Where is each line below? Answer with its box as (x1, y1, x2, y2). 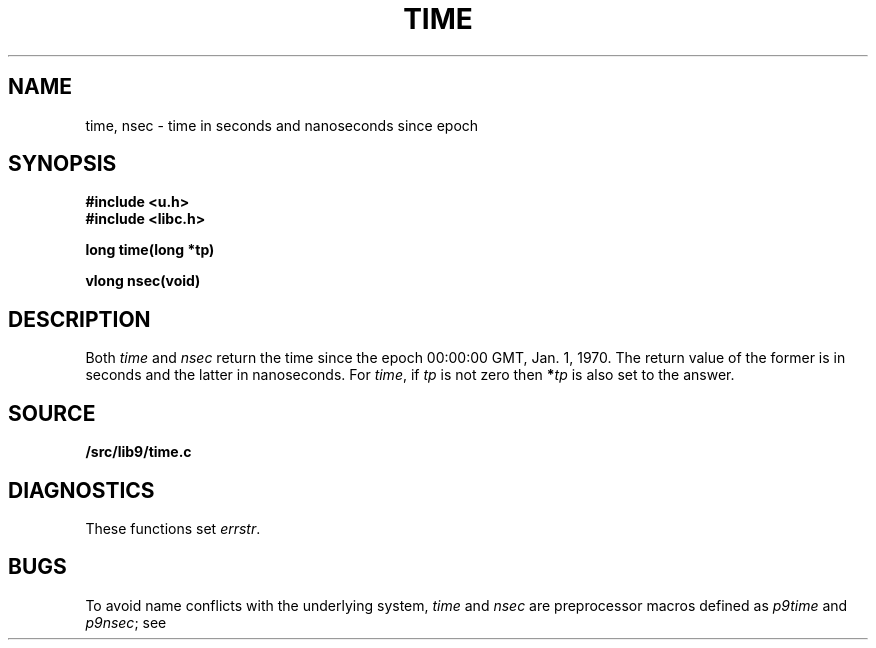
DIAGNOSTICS (8, 477, 155, 503)
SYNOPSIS (8, 151, 117, 177)
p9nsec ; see (85, 613, 167, 631)
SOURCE (8, 400, 96, 426)
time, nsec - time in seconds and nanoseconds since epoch (85, 116, 479, 134)
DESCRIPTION (8, 306, 151, 332)
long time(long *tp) (85, 241, 215, 259)
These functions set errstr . (85, 519, 261, 537)
